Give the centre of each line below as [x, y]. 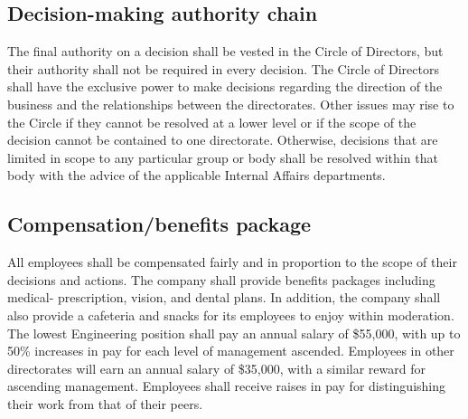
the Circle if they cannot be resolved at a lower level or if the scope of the [212, 122]
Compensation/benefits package [159, 224]
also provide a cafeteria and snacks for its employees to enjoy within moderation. [231, 314]
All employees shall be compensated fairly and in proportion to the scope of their [232, 262]
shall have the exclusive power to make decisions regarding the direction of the [225, 86]
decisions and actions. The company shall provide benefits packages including [221, 279]
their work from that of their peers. [105, 403]
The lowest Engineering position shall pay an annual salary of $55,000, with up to [234, 333]
